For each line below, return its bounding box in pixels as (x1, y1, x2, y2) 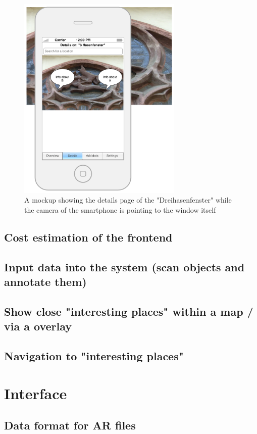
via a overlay (4, 318, 72, 334)
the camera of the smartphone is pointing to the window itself (24, 205, 216, 215)
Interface (4, 382, 67, 403)
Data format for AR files (4, 417, 136, 433)
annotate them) (4, 274, 87, 290)
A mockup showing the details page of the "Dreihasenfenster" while (24, 195, 232, 205)
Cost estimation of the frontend (4, 229, 173, 245)
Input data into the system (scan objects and (4, 259, 245, 274)
